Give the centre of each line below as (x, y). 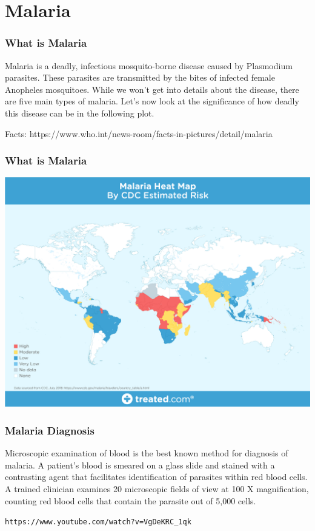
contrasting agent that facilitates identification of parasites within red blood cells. (156, 477)
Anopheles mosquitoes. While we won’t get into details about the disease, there (152, 89)
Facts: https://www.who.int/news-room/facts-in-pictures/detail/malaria (139, 133)
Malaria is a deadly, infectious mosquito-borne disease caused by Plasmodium (149, 65)
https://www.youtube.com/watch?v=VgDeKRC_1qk (98, 522)
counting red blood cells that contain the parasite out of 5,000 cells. (131, 500)
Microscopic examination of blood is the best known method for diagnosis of (147, 453)
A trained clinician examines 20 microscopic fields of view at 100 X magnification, (157, 488)
